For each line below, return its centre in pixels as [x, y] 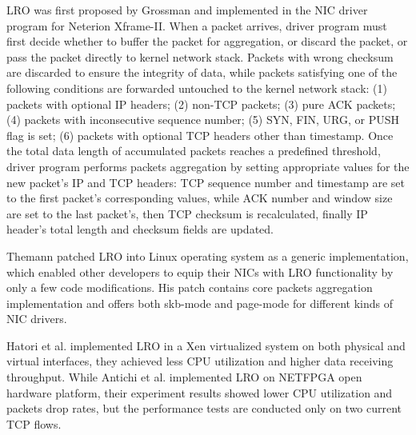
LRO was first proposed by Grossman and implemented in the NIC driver [187, 10]
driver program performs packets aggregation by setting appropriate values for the [208, 166]
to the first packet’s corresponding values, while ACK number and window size [200, 198]
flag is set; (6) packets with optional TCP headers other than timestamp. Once [200, 135]
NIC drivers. [37, 319]
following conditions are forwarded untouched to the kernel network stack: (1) [197, 88]
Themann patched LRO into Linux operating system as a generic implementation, [208, 255]
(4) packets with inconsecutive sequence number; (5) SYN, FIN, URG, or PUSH [203, 120]
